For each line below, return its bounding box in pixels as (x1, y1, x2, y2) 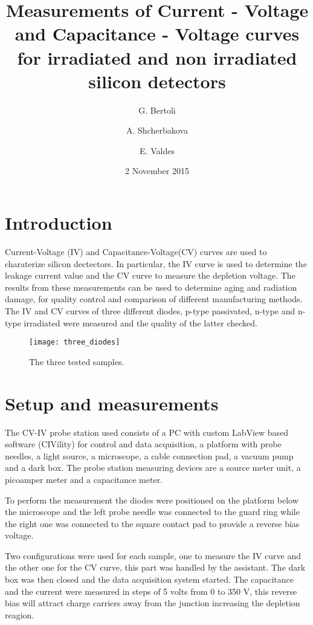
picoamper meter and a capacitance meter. (5, 473, 163, 485)
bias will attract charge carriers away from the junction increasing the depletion (5, 597, 300, 609)
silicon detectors (88, 68, 226, 93)
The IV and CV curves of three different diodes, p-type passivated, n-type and (5, 304, 295, 317)
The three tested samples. (29, 355, 124, 368)
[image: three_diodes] (29, 338, 120, 347)
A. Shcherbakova (126, 124, 188, 137)
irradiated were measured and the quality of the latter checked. (24, 316, 257, 329)
